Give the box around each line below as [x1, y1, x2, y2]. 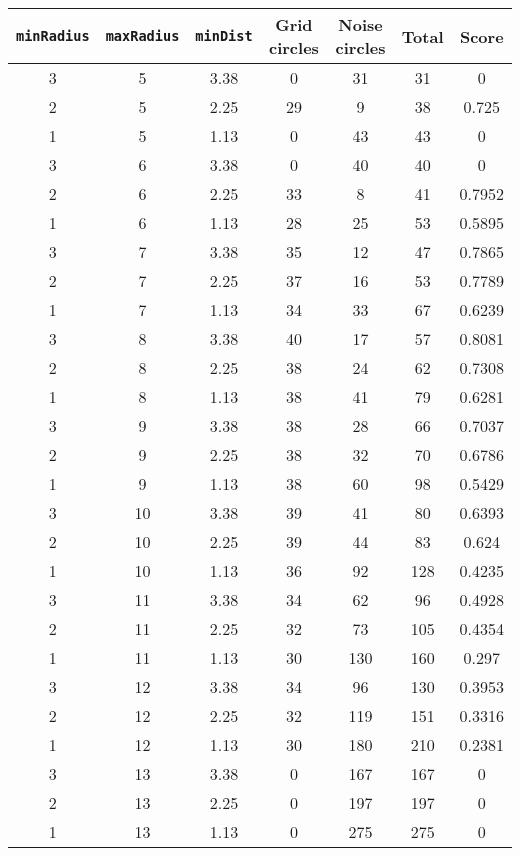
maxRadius [105, 28, 180, 44]
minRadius [16, 28, 90, 44]
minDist [195, 28, 253, 44]
